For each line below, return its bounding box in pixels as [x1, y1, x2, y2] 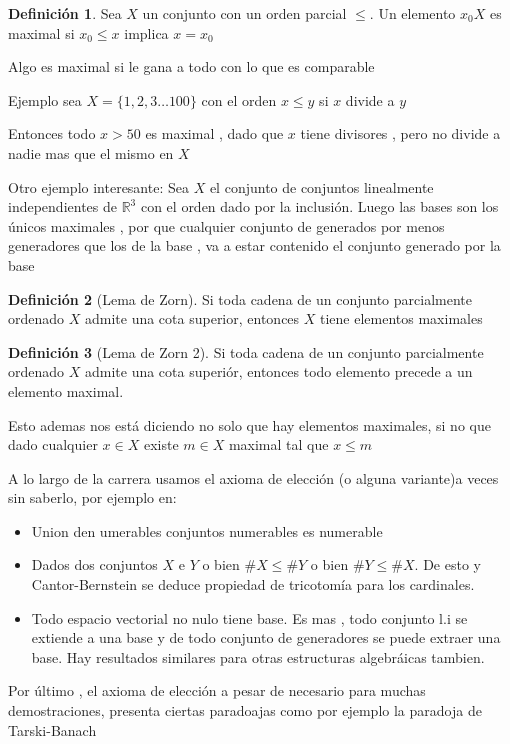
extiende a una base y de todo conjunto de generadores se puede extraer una [31, 627, 501, 648]
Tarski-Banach [8, 719, 97, 740]
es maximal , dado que [145, 123, 284, 144]
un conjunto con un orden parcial [142, 3, 347, 23]
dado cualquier [8, 434, 98, 455]
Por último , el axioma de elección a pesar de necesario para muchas [8, 680, 426, 701]
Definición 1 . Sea [8, 3, 122, 23]
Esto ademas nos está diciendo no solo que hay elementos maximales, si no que [8, 414, 491, 435]
